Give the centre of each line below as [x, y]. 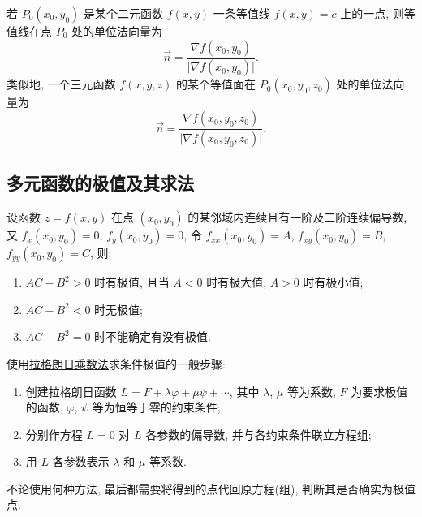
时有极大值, [237, 282]
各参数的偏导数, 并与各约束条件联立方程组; [258, 434]
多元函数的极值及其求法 [100, 183]
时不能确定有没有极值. [153, 336]
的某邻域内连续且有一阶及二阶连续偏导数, [297, 217]
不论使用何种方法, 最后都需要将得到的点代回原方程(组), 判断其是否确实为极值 [211, 488]
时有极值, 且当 [132, 282]
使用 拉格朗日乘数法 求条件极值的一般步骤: [116, 363]
